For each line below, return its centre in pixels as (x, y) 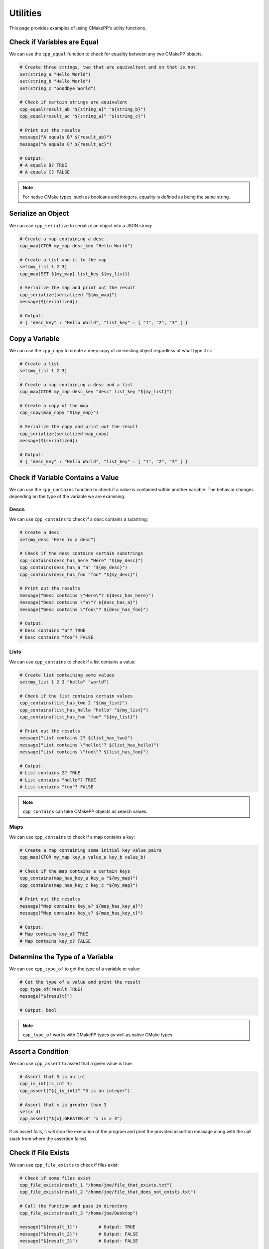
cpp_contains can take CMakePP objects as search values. (85, 811)
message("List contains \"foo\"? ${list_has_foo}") (84, 752)
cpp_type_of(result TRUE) (51, 989)
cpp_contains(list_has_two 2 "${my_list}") (74, 703)
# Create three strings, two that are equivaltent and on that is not (108, 67)
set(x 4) (30, 1111)
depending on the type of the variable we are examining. (67, 497)
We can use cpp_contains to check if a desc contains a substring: (79, 519)
